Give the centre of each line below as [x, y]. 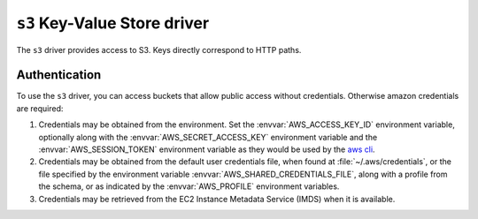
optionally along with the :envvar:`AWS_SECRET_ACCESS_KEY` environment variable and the [208, 137]
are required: [40, 108]
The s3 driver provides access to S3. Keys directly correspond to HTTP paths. [159, 49]
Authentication [59, 75]
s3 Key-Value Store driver [113, 23]
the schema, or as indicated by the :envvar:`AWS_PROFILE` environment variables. [189, 186]
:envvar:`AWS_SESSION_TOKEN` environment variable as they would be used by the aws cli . [207, 149]
